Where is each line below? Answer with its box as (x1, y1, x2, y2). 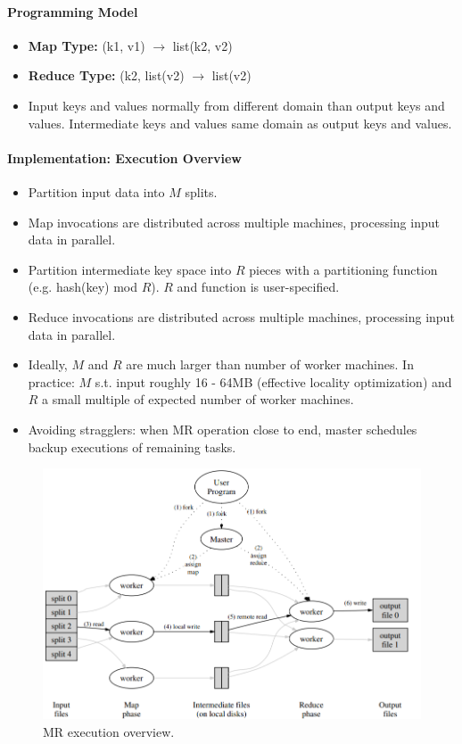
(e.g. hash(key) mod (28, 277, 137, 296)
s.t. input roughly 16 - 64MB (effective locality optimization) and (95, 372, 452, 391)
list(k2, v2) (172, 36, 233, 54)
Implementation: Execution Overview (7, 148, 243, 167)
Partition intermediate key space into (28, 260, 232, 278)
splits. (185, 182, 218, 201)
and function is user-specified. (177, 277, 340, 296)
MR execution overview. (43, 723, 175, 741)
